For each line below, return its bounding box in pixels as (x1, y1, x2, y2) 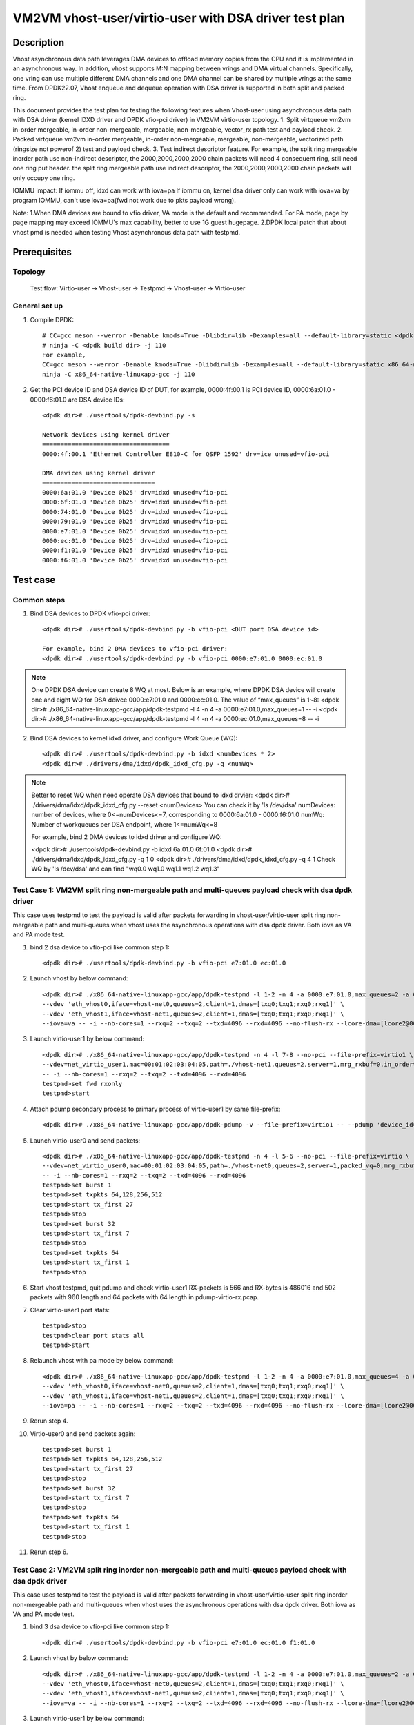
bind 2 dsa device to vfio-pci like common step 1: (30, 943, 170, 952)
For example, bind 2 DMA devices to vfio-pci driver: (42, 645, 228, 653)
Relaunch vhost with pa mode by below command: (30, 1357, 174, 1365)
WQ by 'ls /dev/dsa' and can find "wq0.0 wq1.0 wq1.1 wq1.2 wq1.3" (31, 865, 220, 873)
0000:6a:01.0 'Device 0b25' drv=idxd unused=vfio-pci (42, 489, 228, 497)
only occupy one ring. (12, 173, 75, 182)
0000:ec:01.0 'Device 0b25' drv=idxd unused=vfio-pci (42, 537, 228, 545)
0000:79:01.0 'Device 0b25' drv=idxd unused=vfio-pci (42, 517, 228, 526)
